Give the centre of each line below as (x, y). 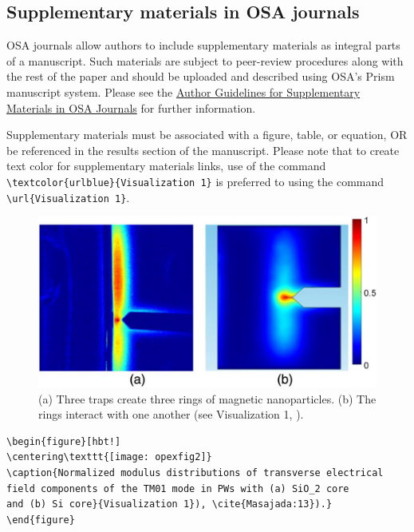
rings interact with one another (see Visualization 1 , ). (171, 414)
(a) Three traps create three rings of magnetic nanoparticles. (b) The (207, 398)
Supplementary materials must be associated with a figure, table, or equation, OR (207, 135)
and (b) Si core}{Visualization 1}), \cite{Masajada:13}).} (170, 504)
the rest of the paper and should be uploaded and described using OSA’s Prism (201, 76)
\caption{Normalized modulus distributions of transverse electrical (195, 472)
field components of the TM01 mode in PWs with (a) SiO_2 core (178, 488)
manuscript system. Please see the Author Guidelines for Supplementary (183, 91)
